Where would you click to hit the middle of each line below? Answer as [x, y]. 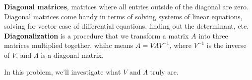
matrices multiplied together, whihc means [69, 45]
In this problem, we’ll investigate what [63, 71]
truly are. [164, 71]
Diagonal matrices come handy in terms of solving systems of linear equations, [123, 16]
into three [213, 35]
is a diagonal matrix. [72, 55]
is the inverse [226, 45]
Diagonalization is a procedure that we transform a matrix [96, 35]
